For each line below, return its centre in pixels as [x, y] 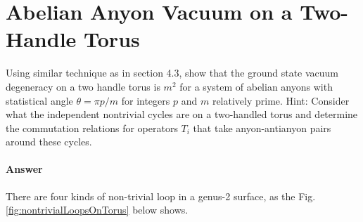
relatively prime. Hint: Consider [281, 100]
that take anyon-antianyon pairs [262, 128]
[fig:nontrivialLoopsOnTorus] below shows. [97, 210]
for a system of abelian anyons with [256, 86]
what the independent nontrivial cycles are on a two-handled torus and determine [182, 114]
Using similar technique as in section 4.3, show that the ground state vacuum [172, 73]
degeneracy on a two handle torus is [83, 86]
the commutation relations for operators [92, 128]
